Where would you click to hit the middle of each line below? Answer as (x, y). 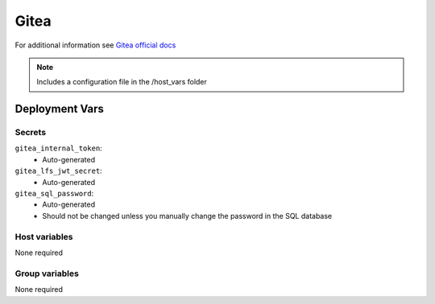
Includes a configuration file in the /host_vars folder (122, 82)
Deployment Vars (60, 109)
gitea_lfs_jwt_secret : (58, 171)
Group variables (47, 273)
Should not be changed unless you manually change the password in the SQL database (187, 216)
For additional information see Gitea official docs (95, 45)
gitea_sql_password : (54, 194)
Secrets (31, 133)
